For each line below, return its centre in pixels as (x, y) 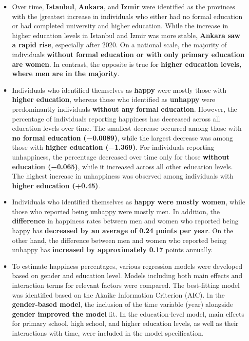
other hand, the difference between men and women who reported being (119, 240)
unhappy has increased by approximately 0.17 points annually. (112, 250)
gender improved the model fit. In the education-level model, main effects (128, 313)
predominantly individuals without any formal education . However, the (124, 109)
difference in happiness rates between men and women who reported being (125, 221)
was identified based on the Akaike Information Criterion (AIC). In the (118, 294)
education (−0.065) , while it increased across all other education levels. (122, 166)
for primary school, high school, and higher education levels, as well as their (125, 323)
